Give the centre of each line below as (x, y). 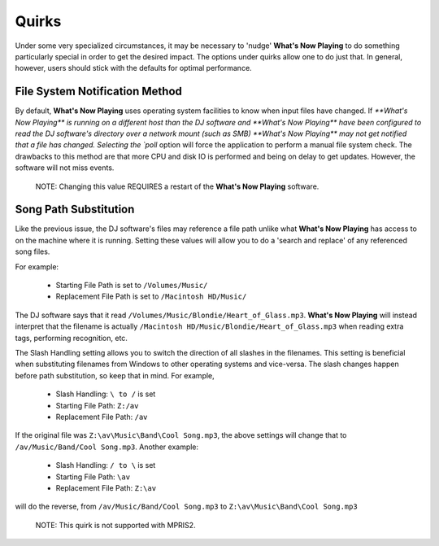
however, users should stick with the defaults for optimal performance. (133, 68)
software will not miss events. (65, 168)
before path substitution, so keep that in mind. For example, (115, 375)
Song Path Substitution (75, 210)
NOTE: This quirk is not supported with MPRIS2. (115, 525)
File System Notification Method (99, 92)
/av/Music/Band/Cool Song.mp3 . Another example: (107, 447)
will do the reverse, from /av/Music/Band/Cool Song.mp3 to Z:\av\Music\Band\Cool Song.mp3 (186, 507)
